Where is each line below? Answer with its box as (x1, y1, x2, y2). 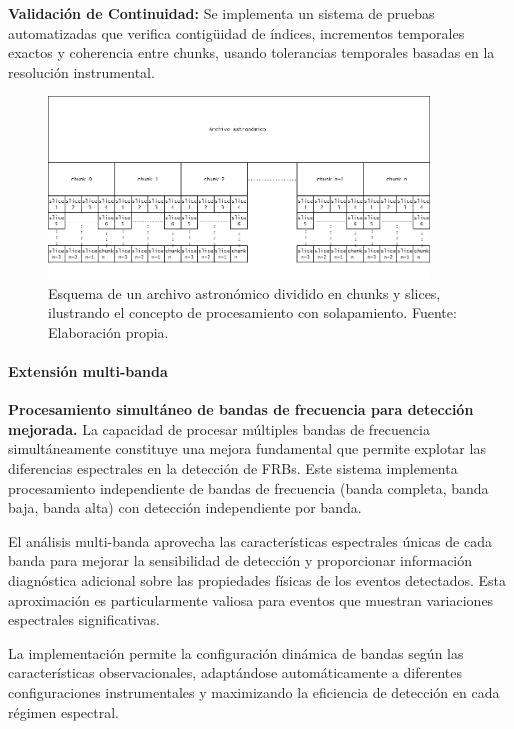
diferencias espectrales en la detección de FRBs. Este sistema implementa (8, 458, 458, 479)
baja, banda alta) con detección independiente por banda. (8, 497, 362, 518)
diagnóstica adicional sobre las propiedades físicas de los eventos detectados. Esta (8, 570, 507, 590)
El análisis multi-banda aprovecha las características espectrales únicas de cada (8, 530, 492, 551)
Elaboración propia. (48, 321, 169, 342)
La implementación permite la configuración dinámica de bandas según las (8, 642, 464, 663)
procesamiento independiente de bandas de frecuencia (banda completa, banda (8, 477, 489, 498)
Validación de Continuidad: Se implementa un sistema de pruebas (8, 3, 435, 23)
